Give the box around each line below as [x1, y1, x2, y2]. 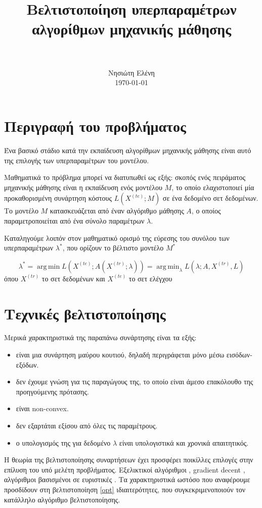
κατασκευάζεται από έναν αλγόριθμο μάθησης [50, 205, 184, 216]
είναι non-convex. [16, 403, 69, 414]
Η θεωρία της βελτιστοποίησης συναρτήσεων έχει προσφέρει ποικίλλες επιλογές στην [4, 454, 253, 465]
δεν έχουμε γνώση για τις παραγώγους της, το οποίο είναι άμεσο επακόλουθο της [16, 376, 253, 387]
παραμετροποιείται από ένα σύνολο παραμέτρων [4, 215, 145, 226]
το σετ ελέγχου [128, 273, 172, 283]
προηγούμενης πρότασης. [16, 386, 89, 396]
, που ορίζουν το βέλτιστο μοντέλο [62, 242, 164, 253]
